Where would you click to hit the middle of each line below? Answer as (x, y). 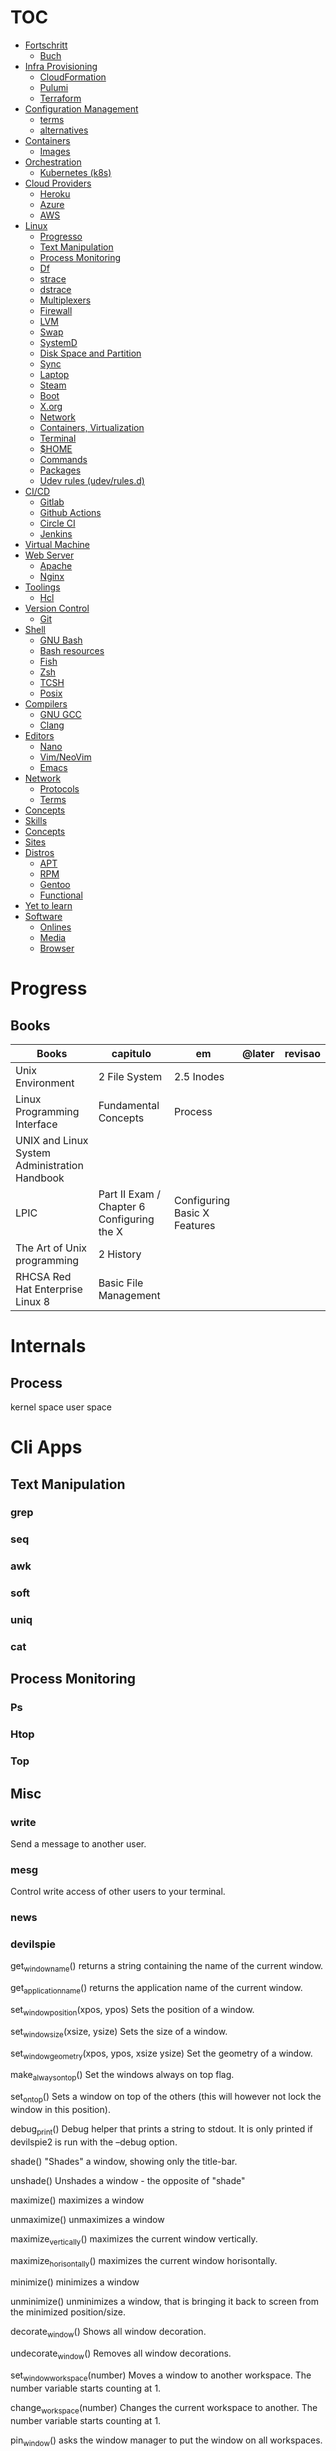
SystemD (58, 342)
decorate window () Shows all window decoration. (108, 2333)
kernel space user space (61, 1407)
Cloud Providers (58, 183)
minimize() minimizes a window (75, 2282)
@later (258, 1053)
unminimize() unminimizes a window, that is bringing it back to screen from (165, 2302)
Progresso (61, 236)
